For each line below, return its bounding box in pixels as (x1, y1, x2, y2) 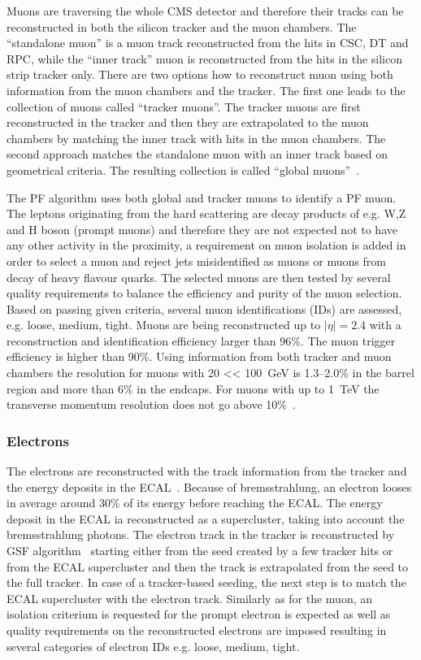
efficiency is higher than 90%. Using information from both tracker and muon (7, 348, 392, 365)
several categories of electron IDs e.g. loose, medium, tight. (7, 637, 300, 654)
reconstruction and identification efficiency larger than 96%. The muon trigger (7, 332, 396, 349)
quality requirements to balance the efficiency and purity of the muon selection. (7, 284, 402, 302)
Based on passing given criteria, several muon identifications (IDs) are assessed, (7, 300, 402, 317)
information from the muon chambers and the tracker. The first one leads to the (7, 81, 406, 98)
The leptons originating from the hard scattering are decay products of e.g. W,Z (7, 205, 406, 222)
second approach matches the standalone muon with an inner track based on (7, 145, 388, 163)
